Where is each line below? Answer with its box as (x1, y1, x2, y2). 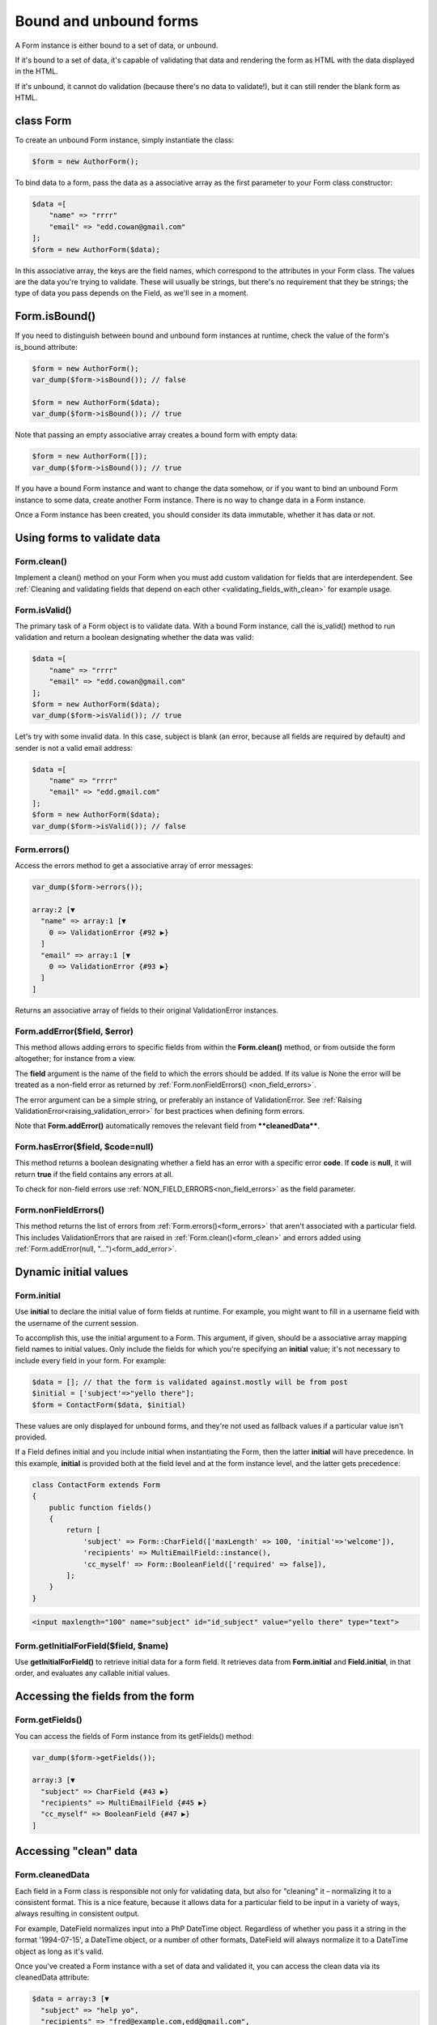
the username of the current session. (15, 1318, 139, 1328)
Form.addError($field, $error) (15, 1025, 134, 1037)
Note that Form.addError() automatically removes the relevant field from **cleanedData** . (15, 1121, 320, 1131)
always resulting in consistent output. (15, 1908, 140, 1919)
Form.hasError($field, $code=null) (15, 1141, 154, 1153)
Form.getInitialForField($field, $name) (15, 1640, 169, 1652)
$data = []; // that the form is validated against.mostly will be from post (32, 1377, 348, 1387)
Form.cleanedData (15, 1869, 90, 1881)
